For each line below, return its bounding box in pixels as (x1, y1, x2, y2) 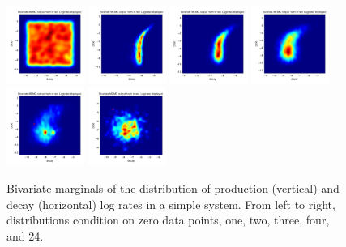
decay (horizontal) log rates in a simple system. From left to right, (6, 195, 335, 212)
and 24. (6, 227, 44, 244)
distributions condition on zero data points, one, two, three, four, (6, 211, 330, 228)
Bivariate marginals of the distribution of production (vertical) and (6, 180, 340, 197)
